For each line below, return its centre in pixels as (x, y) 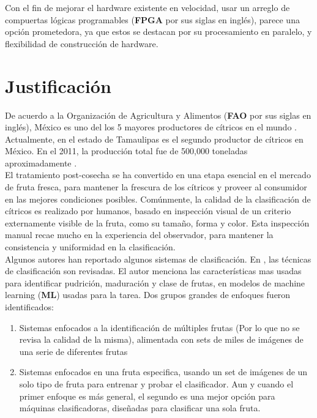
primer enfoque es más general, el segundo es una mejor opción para (147, 396)
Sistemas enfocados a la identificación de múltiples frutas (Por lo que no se (159, 327)
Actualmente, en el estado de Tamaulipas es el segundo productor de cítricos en (154, 139)
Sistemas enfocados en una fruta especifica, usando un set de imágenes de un (163, 372)
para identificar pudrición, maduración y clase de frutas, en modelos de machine (155, 282)
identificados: (29, 307)
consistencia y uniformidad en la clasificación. (90, 247)
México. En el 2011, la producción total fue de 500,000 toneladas (126, 151)
